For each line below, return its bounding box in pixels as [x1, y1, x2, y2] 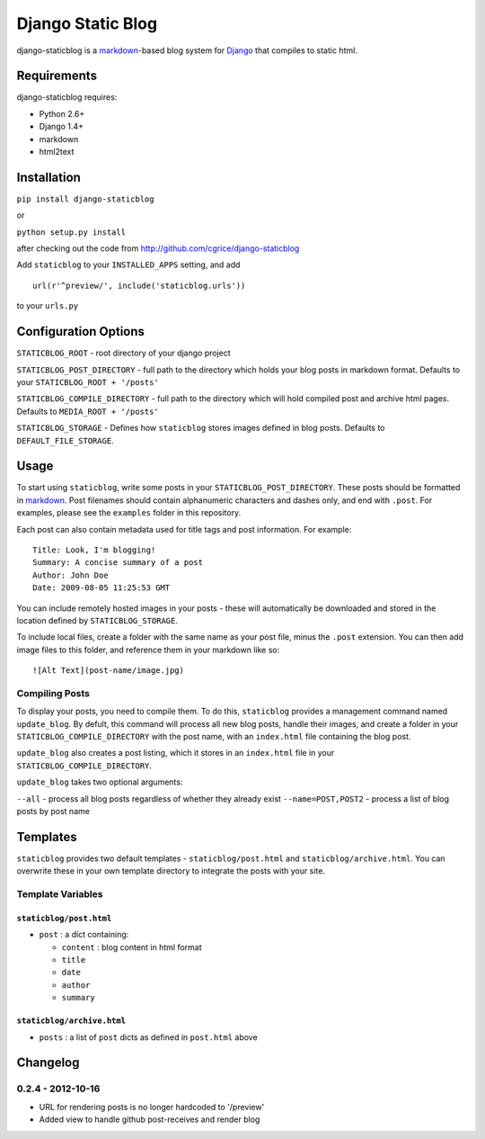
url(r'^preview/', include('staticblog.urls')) [32, 280, 246, 291]
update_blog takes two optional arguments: [16, 776, 183, 787]
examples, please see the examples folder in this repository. [16, 507, 242, 518]
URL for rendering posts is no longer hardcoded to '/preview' [39, 1101, 265, 1112]
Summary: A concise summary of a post [32, 558, 204, 568]
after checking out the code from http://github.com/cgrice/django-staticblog [16, 243, 300, 254]
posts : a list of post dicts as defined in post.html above [39, 1031, 258, 1043]
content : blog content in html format [61, 941, 202, 953]
